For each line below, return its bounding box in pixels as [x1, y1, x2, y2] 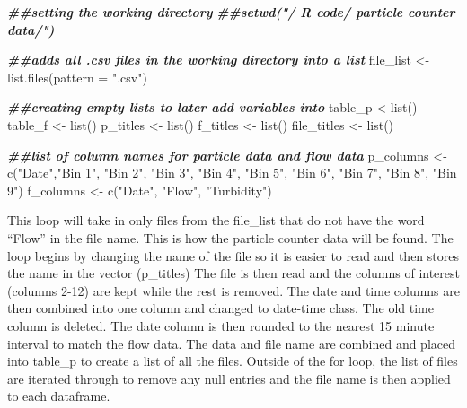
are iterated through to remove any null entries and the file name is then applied [7, 369, 451, 387]
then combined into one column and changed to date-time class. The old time [7, 299, 434, 317]
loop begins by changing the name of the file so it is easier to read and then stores [7, 246, 459, 265]
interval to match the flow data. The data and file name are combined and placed [7, 334, 455, 352]
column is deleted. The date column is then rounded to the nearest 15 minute [7, 316, 435, 334]
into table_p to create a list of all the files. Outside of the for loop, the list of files [7, 352, 458, 370]
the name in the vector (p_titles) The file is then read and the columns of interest [7, 264, 460, 282]
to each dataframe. [7, 386, 110, 405]
